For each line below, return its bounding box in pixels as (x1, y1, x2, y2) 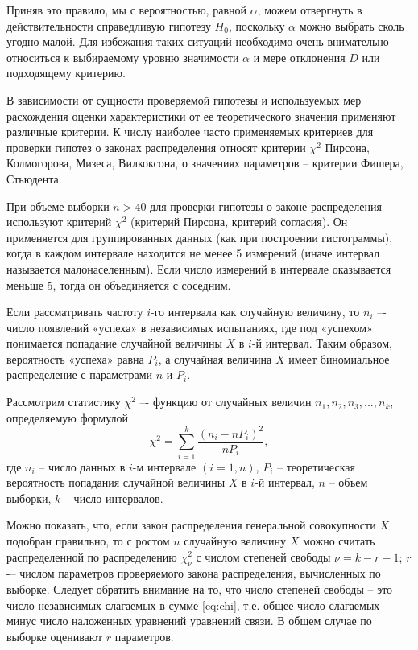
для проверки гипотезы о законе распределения (150, 197, 382, 214)
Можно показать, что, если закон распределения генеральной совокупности (6, 516, 376, 533)
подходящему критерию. (6, 64, 126, 81)
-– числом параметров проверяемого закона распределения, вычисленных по (6, 565, 381, 582)
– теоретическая (276, 458, 355, 475)
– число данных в (39, 458, 126, 475)
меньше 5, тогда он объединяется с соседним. (6, 276, 231, 293)
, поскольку (228, 17, 285, 34)
